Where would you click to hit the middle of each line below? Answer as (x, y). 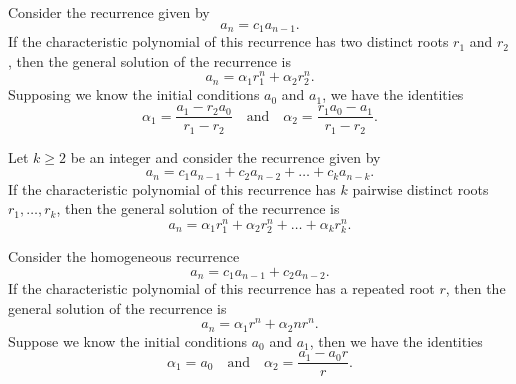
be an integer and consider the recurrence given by (225, 156)
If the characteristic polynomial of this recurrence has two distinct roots (228, 41)
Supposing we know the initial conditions (134, 94)
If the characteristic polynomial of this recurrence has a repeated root (221, 288)
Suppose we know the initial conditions (127, 340)
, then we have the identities (396, 340)
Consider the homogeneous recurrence (124, 256)
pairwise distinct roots (420, 188)
